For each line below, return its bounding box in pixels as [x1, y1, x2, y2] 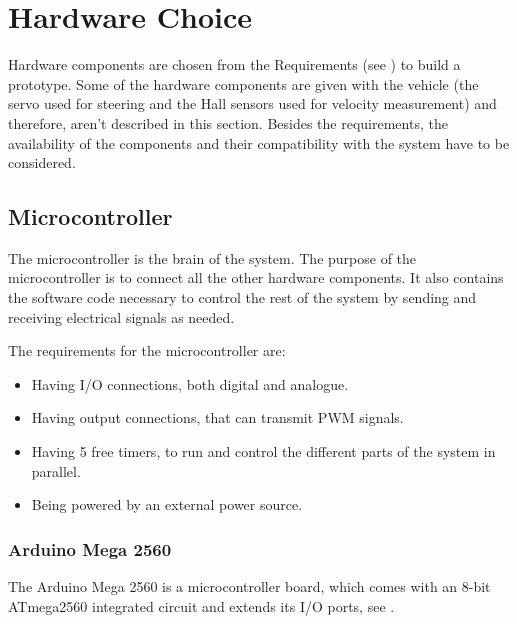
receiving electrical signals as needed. [8, 306, 235, 327]
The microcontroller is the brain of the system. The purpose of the [8, 247, 417, 268]
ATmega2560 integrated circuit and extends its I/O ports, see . [8, 595, 395, 616]
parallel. [31, 460, 81, 481]
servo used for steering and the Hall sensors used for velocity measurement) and [8, 93, 497, 114]
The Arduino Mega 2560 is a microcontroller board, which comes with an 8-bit [8, 576, 491, 597]
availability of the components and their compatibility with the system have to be [8, 132, 510, 153]
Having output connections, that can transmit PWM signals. [31, 407, 404, 428]
